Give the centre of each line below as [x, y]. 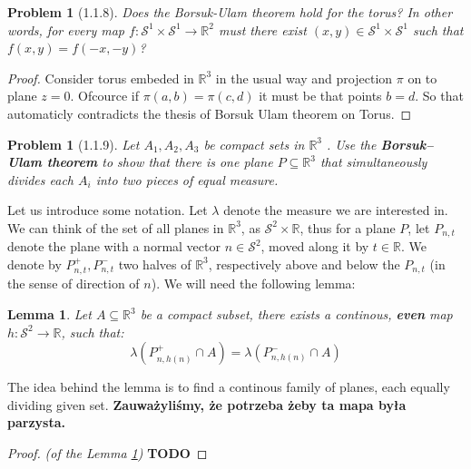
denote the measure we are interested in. [336, 210]
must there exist [262, 29]
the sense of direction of [74, 283]
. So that [439, 96]
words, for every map [66, 29]
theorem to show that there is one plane [160, 162]
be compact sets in [254, 144]
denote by [34, 264]
